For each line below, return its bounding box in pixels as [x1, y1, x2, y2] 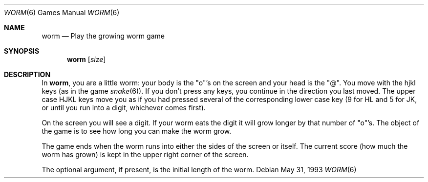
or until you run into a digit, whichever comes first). [42, 103, 206, 112]
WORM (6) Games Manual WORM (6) [4, 8, 120, 17]
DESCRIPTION [4, 70, 51, 79]
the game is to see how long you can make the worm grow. [42, 127, 232, 135]
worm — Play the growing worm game [42, 32, 165, 40]
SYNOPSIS [4, 47, 40, 55]
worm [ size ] [67, 55, 106, 63]
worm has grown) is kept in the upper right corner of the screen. [42, 150, 249, 159]
